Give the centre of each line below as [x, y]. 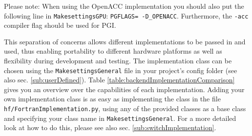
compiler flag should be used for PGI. [60, 25]
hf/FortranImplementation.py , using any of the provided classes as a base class [125, 108]
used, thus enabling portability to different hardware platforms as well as [113, 51]
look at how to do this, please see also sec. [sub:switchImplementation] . [110, 127]
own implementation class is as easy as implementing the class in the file [112, 99]
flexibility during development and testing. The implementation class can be [118, 61]
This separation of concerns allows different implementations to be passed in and [125, 41]
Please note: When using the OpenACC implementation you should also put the [124, 6]
